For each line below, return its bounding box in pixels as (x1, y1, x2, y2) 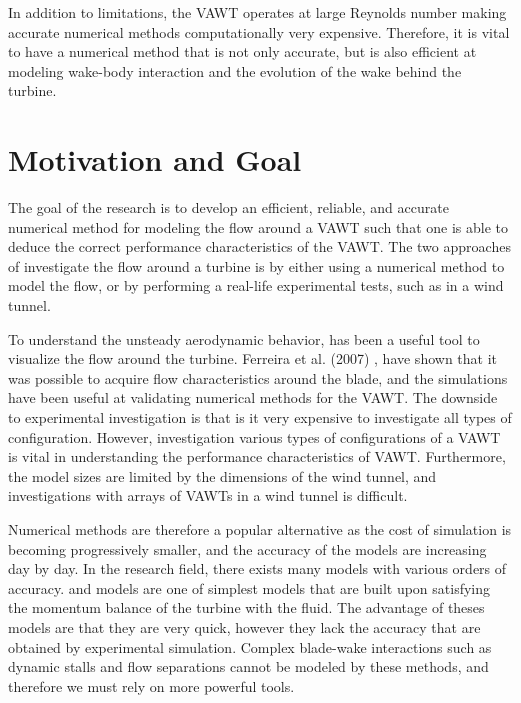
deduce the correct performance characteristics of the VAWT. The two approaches (8, 236, 511, 257)
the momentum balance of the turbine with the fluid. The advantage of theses (8, 597, 485, 618)
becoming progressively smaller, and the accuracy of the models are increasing (8, 538, 487, 559)
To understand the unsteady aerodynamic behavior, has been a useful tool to (8, 328, 480, 349)
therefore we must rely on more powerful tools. (8, 675, 295, 696)
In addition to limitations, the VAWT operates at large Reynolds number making (8, 2, 507, 22)
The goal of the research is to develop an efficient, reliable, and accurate (8, 197, 449, 218)
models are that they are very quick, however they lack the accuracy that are (8, 616, 481, 637)
